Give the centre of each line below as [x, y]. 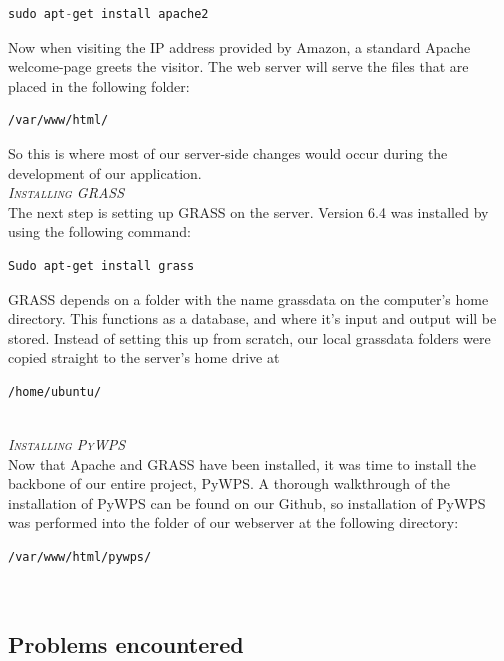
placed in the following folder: [99, 85]
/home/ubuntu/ [55, 391]
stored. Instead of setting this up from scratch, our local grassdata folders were [249, 337]
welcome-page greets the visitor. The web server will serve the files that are [238, 66]
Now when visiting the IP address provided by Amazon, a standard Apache [239, 46]
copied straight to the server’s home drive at [144, 357]
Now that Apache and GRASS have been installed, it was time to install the [242, 463]
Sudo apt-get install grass [101, 265]
